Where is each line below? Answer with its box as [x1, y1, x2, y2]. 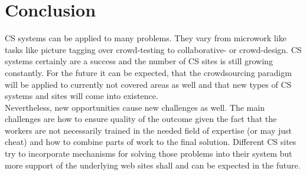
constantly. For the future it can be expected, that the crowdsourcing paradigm [5, 66, 292, 78]
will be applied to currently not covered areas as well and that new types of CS [5, 78, 292, 90]
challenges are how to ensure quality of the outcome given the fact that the [5, 113, 277, 125]
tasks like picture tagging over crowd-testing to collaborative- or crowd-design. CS [5, 43, 302, 55]
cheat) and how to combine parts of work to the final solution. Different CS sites [5, 136, 297, 148]
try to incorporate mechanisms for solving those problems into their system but [5, 147, 292, 160]
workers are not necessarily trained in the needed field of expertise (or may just [5, 124, 292, 136]
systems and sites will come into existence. [5, 90, 158, 102]
